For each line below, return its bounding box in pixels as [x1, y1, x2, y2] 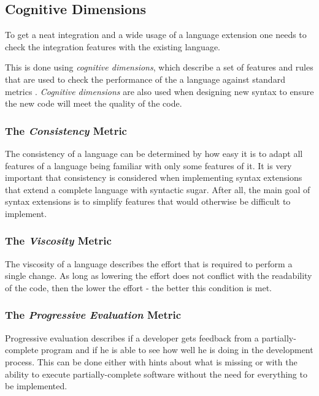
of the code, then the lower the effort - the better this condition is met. [5, 281, 272, 294]
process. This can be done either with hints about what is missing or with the [5, 355, 298, 368]
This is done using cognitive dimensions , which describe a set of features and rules [5, 61, 313, 74]
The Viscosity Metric [5, 233, 112, 248]
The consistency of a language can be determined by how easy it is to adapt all [5, 147, 303, 159]
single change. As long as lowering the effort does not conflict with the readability [5, 269, 312, 282]
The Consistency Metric [5, 123, 127, 138]
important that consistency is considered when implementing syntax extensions [5, 171, 302, 184]
